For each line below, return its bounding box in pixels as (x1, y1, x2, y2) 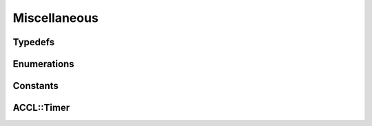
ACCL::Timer (12, 102, 70, 114)
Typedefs (12, 36, 55, 48)
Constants (12, 80, 59, 92)
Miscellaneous (12, 10, 99, 25)
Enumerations (12, 58, 75, 70)
